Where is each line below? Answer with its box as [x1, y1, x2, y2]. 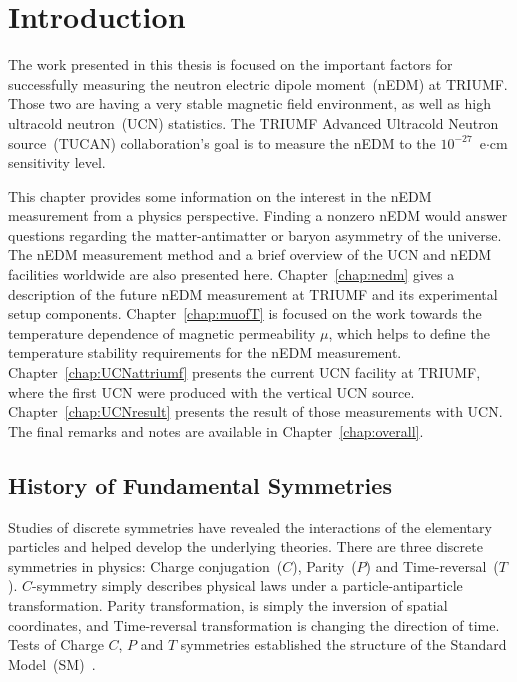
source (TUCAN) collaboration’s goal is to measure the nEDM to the [8, 132, 436, 153]
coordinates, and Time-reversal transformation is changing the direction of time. [8, 614, 500, 635]
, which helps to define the [328, 322, 490, 343]
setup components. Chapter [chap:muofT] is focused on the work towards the [8, 303, 482, 324]
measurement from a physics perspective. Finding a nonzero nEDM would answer [8, 205, 508, 226]
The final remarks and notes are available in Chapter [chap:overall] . [8, 420, 424, 441]
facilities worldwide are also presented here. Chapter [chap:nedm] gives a [8, 264, 455, 285]
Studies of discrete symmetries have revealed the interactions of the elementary [8, 516, 492, 537]
